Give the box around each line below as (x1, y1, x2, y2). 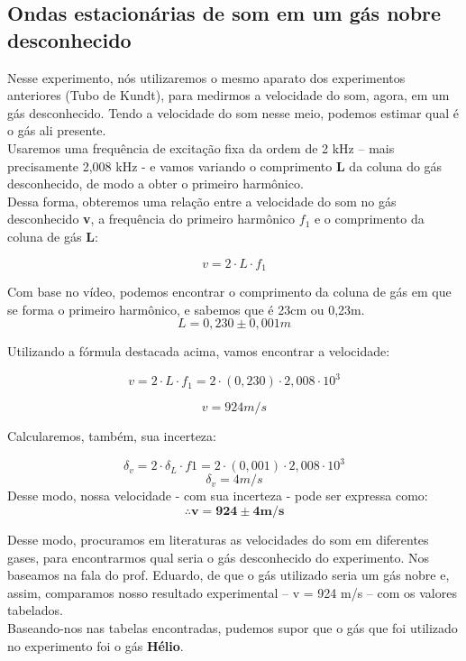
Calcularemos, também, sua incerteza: (7, 427, 216, 445)
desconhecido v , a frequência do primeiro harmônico (7, 209, 296, 228)
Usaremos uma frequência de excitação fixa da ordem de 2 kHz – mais (7, 138, 395, 157)
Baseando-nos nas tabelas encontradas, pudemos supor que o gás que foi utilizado (7, 618, 458, 637)
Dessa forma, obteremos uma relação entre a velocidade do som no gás (7, 191, 397, 210)
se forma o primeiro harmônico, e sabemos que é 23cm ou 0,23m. (7, 299, 365, 318)
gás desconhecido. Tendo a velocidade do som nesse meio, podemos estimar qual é (7, 103, 460, 122)
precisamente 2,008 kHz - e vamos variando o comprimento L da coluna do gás (7, 156, 443, 175)
